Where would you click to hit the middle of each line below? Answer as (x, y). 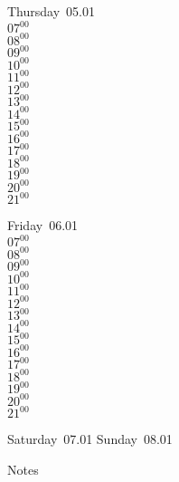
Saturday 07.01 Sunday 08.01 (90, 439)
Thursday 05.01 (51, 11)
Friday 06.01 (43, 225)
